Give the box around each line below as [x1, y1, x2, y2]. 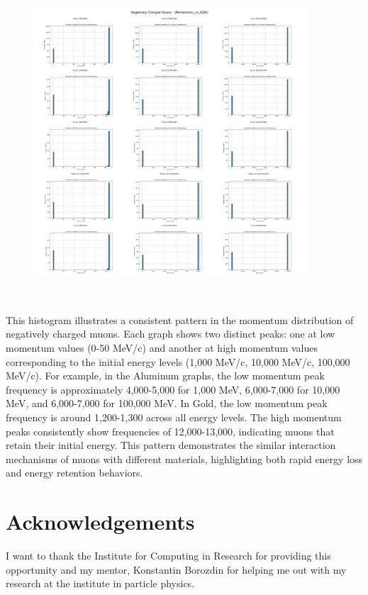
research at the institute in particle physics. [6, 576, 195, 591]
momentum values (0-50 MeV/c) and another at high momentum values [6, 340, 318, 355]
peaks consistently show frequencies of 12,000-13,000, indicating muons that [6, 423, 335, 438]
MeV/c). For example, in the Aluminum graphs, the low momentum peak [6, 368, 325, 383]
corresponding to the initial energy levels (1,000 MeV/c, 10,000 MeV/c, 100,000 [6, 354, 350, 369]
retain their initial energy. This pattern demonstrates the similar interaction [6, 438, 336, 452]
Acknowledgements [6, 507, 195, 536]
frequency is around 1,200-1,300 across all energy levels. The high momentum [6, 409, 342, 424]
